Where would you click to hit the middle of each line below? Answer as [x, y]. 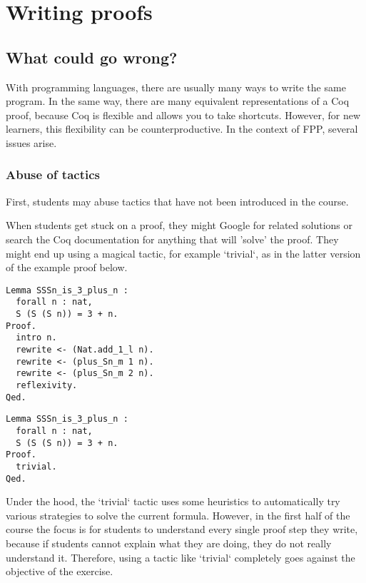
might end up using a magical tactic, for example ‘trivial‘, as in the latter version [183, 253]
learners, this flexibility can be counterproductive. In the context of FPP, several [182, 129]
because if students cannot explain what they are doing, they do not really [169, 543]
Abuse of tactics [53, 174]
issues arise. [31, 142]
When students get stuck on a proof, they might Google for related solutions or [179, 225]
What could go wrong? [92, 57]
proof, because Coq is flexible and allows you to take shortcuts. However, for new [183, 115]
